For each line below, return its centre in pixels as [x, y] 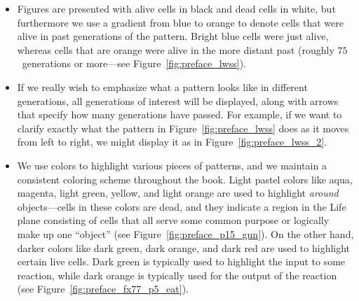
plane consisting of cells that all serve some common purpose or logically [173, 220]
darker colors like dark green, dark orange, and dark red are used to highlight [184, 247]
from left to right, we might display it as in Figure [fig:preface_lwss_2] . [172, 142]
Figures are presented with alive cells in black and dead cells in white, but [176, 8]
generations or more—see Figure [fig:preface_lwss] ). [134, 63]
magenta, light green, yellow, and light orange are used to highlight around [178, 193]
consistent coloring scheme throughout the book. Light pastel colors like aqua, [185, 179]
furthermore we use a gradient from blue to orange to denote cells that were [180, 22]
